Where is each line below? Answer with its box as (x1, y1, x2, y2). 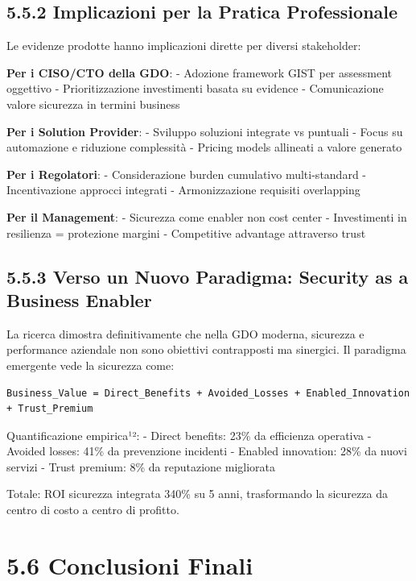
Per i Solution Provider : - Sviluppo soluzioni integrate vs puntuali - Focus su (6, 122, 403, 139)
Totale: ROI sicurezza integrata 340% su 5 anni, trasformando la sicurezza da (6, 485, 388, 502)
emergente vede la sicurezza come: (6, 356, 175, 373)
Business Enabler (6, 287, 152, 312)
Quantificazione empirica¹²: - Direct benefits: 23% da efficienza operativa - (6, 426, 372, 443)
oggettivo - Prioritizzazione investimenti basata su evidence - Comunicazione (6, 80, 384, 97)
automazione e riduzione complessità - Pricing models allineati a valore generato (6, 139, 402, 156)
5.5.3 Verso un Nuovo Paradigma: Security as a (6, 264, 409, 288)
